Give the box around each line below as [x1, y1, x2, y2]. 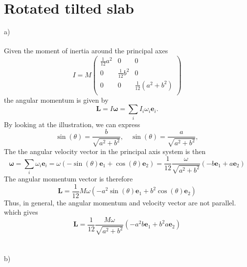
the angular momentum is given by [4, 94, 109, 105]
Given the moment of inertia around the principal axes [4, 45, 168, 56]
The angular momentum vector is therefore [4, 174, 133, 184]
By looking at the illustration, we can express [4, 119, 140, 129]
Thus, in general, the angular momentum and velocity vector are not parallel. [4, 197, 236, 207]
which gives [4, 207, 38, 217]
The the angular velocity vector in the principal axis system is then [4, 146, 206, 156]
